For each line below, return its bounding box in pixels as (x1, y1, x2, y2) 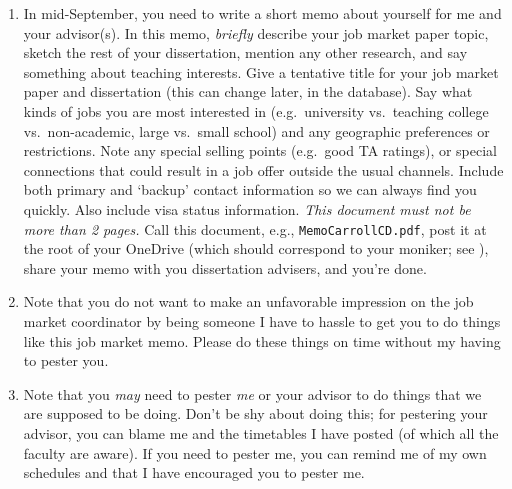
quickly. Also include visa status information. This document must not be (23, 198, 471, 219)
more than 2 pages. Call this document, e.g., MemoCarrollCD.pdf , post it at (23, 218, 487, 239)
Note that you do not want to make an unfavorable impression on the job (23, 291, 474, 312)
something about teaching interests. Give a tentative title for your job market (23, 61, 499, 82)
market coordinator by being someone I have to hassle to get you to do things (23, 310, 501, 331)
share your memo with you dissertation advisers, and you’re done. (23, 257, 427, 278)
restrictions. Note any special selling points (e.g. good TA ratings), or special (23, 140, 497, 161)
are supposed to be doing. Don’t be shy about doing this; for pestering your (23, 403, 488, 424)
